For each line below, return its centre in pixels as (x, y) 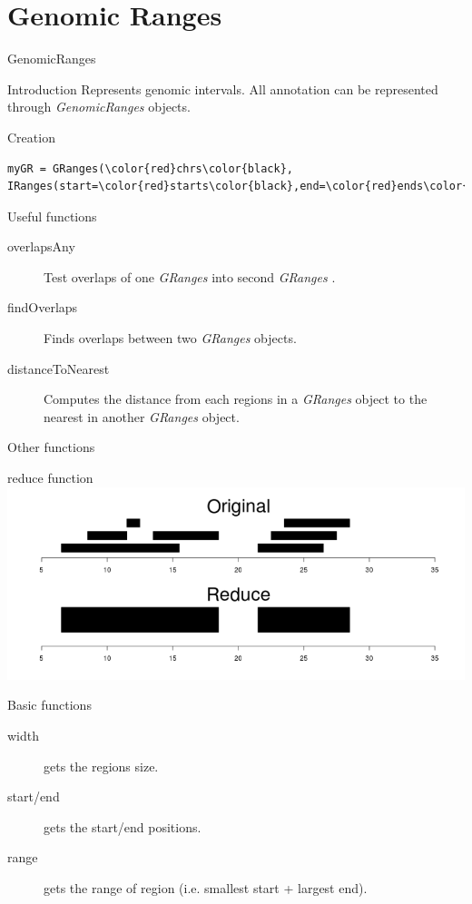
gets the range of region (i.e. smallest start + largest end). (206, 887)
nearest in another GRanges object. (142, 416)
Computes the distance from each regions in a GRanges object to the (236, 399)
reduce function (50, 478)
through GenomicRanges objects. (99, 107)
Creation (31, 137)
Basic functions (49, 705)
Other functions (51, 447)
